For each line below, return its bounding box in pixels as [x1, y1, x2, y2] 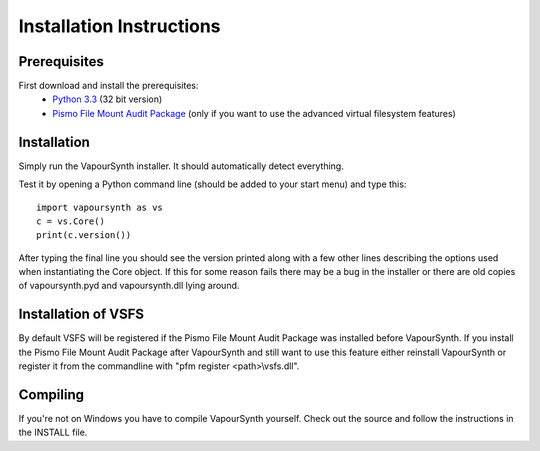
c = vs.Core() [36, 215, 105, 227]
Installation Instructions [18, 15, 221, 37]
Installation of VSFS [18, 306, 145, 323]
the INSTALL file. [18, 426, 88, 439]
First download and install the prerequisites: [18, 80, 199, 92]
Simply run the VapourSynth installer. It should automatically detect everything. [18, 160, 344, 172]
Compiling [18, 386, 85, 403]
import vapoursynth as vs [36, 201, 164, 213]
